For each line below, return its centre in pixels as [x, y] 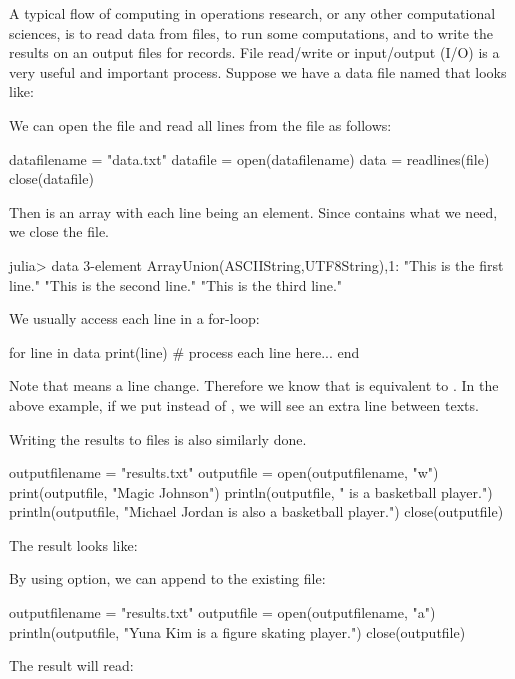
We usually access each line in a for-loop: [134, 318]
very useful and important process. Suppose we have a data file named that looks [258, 71]
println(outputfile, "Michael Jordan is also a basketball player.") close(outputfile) [256, 511]
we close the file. [59, 231]
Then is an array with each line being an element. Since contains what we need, [253, 211]
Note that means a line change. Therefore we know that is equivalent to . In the [254, 385]
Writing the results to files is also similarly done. [158, 438]
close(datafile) [51, 178]
